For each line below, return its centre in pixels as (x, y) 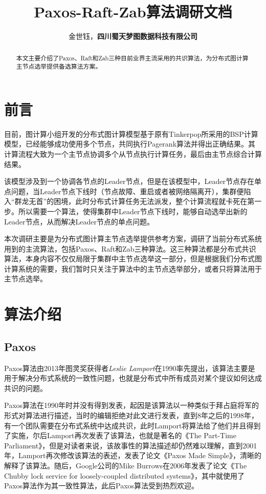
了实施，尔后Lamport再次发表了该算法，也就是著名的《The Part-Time (120, 435)
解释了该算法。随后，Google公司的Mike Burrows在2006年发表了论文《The (126, 465)
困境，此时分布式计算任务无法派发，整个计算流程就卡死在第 (154, 201)
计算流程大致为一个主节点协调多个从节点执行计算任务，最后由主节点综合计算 (133, 153)
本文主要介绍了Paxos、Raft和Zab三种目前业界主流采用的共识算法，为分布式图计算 (132, 58)
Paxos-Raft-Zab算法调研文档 (133, 12)
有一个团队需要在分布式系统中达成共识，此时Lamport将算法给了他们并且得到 (132, 425)
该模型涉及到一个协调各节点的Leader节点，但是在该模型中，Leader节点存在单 (133, 181)
